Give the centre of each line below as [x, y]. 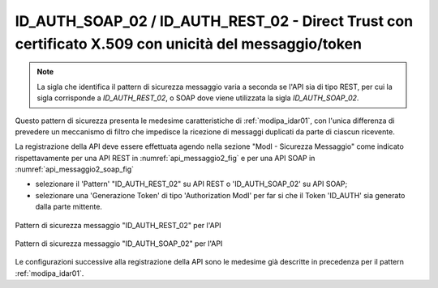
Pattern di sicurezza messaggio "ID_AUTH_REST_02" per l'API [118, 225]
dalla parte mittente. [69, 207]
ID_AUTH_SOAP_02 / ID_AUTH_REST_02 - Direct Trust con [214, 21]
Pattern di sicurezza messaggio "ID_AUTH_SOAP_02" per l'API [119, 244]
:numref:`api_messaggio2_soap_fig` [74, 169]
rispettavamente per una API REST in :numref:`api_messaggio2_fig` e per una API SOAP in [165, 158]
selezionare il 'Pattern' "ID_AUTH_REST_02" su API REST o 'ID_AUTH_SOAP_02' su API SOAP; [191, 184]
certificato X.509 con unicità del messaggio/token [189, 44]
